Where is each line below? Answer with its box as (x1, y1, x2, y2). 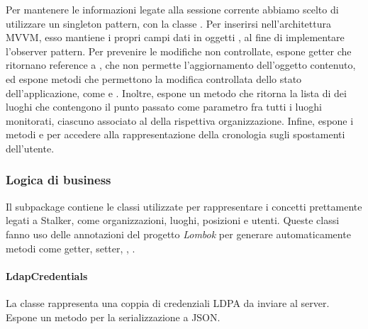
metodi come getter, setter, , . (6, 240, 135, 255)
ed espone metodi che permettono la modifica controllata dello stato (6, 71, 302, 86)
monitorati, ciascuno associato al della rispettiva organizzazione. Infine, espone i (6, 113, 354, 128)
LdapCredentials (6, 268, 88, 283)
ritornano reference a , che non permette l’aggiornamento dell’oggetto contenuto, (6, 57, 356, 72)
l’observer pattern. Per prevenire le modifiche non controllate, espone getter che (6, 43, 352, 58)
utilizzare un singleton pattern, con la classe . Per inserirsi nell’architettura (6, 16, 331, 30)
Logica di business (6, 171, 111, 189)
